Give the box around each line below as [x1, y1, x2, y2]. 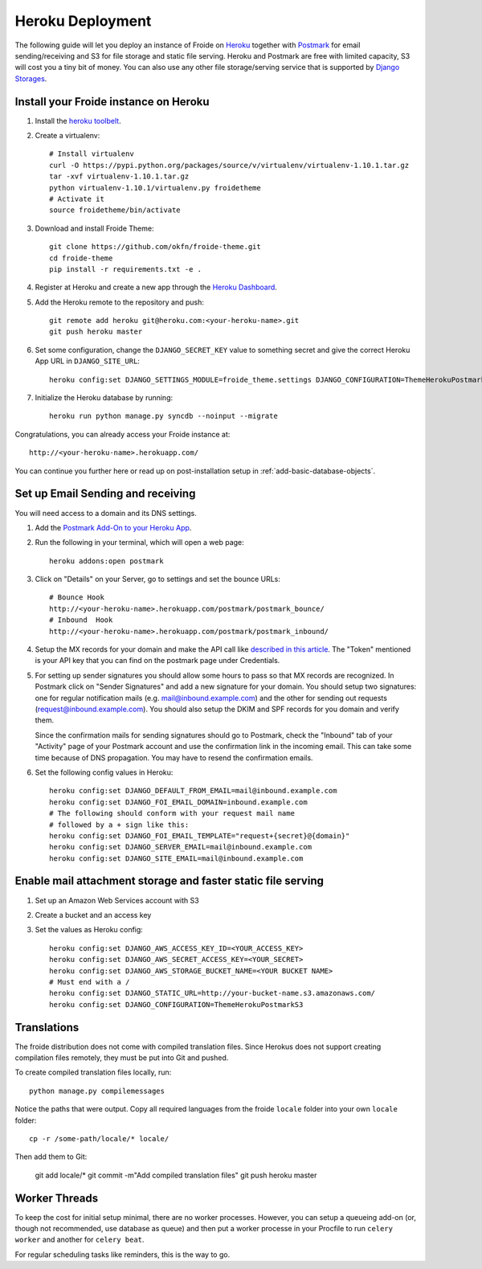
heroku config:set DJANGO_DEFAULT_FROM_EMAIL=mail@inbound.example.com [49, 786, 337, 796]
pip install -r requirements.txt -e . [49, 264, 202, 273]
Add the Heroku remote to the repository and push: [35, 297, 205, 307]
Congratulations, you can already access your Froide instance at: [14, 429, 231, 439]
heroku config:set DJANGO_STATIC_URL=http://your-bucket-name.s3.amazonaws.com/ [49, 989, 376, 998]
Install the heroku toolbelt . [35, 116, 121, 125]
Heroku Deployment [14, 12, 152, 30]
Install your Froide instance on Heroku [14, 95, 210, 108]
